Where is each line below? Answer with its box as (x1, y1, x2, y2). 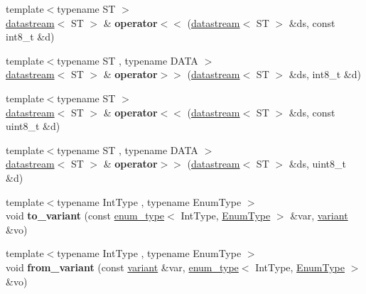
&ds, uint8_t (289, 156, 346, 171)
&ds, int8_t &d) (289, 67, 361, 82)
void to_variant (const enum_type (6, 208, 165, 223)
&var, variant (290, 208, 348, 223)
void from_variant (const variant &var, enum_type (6, 259, 239, 274)
